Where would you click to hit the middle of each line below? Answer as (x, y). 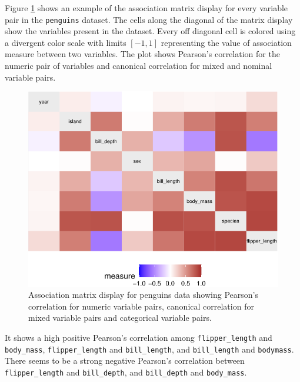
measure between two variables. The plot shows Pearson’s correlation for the (142, 54)
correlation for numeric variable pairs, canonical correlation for (141, 306)
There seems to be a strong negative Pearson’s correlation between (125, 361)
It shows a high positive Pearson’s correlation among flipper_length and (139, 337)
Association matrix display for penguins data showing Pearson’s (143, 295)
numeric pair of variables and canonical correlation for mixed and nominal (139, 66)
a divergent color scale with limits (66, 42)
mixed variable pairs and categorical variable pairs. (120, 318)
